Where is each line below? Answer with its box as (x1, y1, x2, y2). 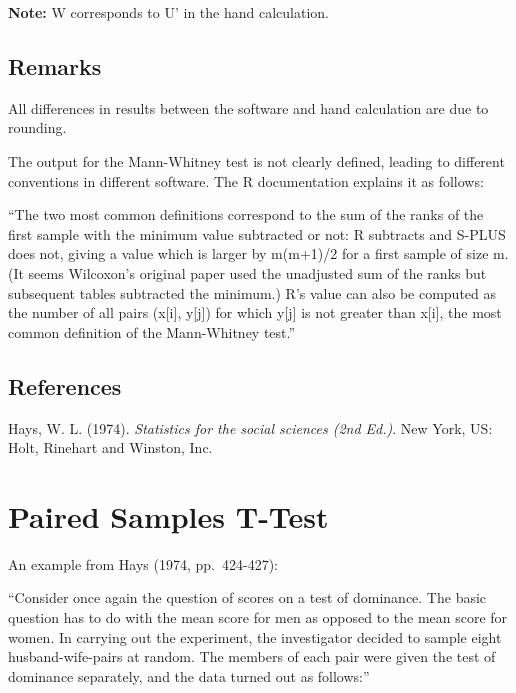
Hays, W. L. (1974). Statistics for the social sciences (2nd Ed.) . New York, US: (8, 417, 493, 438)
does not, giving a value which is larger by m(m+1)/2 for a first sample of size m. (8, 243, 509, 264)
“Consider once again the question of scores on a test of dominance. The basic (8, 587, 487, 608)
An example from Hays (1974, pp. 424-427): (8, 553, 279, 574)
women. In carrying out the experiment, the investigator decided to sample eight (8, 626, 502, 647)
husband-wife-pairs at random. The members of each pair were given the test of (8, 646, 496, 667)
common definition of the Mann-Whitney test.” (8, 321, 296, 342)
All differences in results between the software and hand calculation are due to (8, 97, 489, 118)
